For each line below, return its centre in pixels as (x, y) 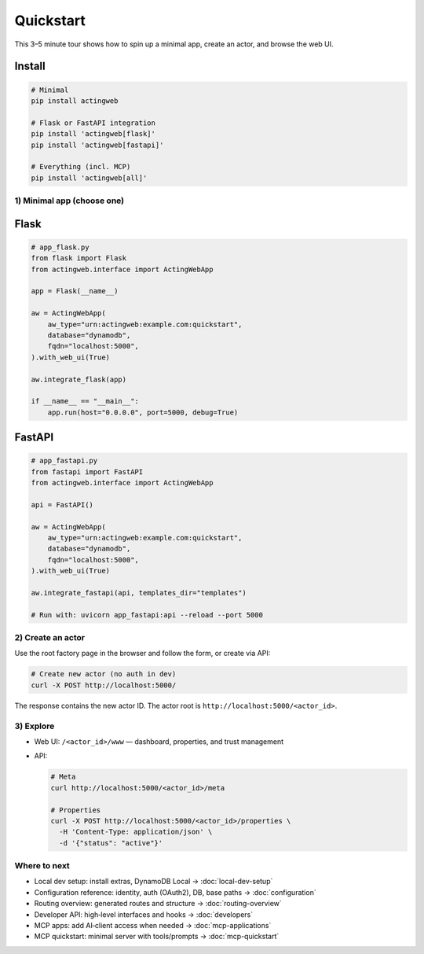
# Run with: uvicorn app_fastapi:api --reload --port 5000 (147, 615)
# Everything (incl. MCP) (81, 167)
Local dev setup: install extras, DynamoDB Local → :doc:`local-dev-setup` (154, 882)
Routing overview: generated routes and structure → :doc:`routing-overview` (158, 904)
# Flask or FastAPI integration (93, 123)
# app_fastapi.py (64, 461)
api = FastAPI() (62, 505)
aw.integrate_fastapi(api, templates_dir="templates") (139, 593)
